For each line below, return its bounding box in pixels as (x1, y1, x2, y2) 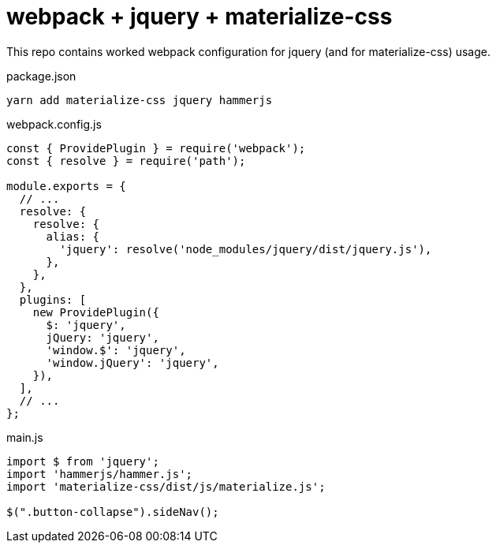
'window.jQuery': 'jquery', (46, 356, 219, 369)
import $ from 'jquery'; (6, 454, 159, 468)
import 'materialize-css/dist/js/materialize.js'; (6, 480, 326, 493)
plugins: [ (19, 293, 87, 306)
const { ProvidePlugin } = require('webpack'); (6, 141, 306, 155)
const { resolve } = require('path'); (6, 154, 246, 167)
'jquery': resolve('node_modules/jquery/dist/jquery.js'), (59, 242, 432, 256)
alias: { (46, 230, 100, 243)
